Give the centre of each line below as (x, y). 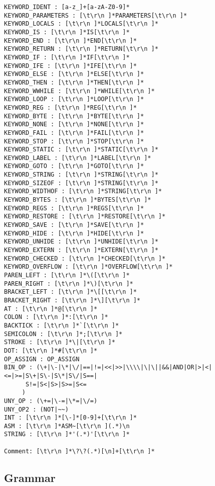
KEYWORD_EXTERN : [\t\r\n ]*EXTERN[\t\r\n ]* (81, 250)
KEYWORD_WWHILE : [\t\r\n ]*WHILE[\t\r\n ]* (79, 91)
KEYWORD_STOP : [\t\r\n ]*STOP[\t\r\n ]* (74, 141)
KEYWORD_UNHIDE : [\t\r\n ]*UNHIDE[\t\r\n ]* (81, 242)
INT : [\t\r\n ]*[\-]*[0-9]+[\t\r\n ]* (70, 418)
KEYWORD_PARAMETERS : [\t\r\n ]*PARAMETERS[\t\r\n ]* (96, 15)
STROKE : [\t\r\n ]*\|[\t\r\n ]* (60, 342)
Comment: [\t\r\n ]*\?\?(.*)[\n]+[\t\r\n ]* (79, 451)
